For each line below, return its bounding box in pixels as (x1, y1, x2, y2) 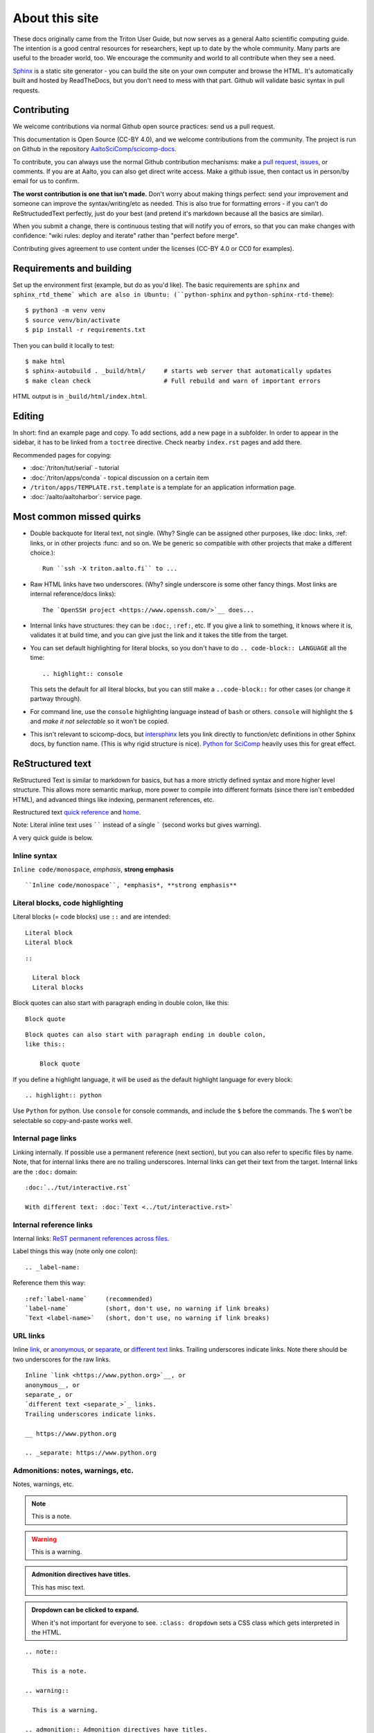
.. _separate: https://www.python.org (25, 1449, 157, 1457)
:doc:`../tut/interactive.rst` (25, 1184, 132, 1192)
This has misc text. (31, 1583, 86, 1591)
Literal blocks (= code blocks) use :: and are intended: (12, 912, 171, 921)
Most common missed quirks (12, 511, 141, 523)
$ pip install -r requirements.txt (25, 326, 146, 334)
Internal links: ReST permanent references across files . (12, 1234, 170, 1242)
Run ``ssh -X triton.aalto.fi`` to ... (42, 565, 178, 573)
